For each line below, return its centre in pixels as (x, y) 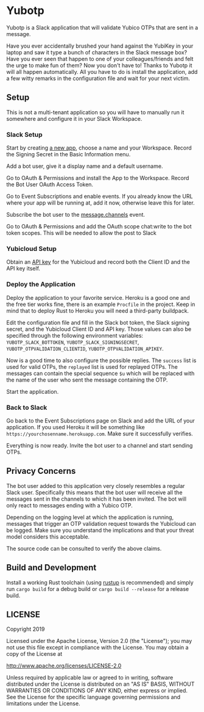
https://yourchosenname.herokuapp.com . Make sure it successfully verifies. (100, 434)
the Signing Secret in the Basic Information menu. (69, 154)
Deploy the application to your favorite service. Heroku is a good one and (98, 297)
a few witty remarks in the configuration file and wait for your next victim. (98, 78)
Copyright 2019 (26, 629)
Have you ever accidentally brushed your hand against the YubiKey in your (100, 46)
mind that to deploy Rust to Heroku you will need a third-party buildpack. (98, 311)
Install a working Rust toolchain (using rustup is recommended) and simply (100, 582)
